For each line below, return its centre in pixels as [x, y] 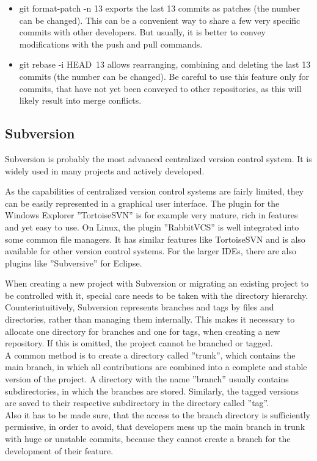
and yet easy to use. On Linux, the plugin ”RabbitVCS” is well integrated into [152, 227]
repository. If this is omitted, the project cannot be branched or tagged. [139, 343]
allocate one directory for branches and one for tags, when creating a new [143, 331]
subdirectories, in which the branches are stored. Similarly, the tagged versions [152, 391]
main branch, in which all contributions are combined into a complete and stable [156, 367]
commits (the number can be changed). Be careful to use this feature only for [164, 76]
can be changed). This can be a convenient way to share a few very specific [160, 20]
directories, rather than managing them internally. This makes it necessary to [150, 319]
